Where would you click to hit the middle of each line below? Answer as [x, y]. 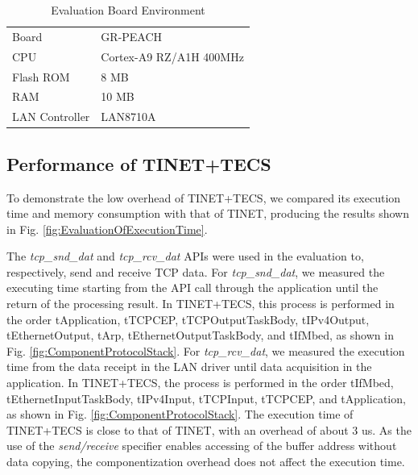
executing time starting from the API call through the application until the [192, 287]
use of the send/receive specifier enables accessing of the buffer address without [202, 446]
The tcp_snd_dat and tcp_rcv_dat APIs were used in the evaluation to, [185, 256]
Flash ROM [41, 76]
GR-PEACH [132, 36]
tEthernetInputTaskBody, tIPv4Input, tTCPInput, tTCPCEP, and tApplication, [206, 398]
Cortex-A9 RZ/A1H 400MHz [172, 56]
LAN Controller [51, 117]
